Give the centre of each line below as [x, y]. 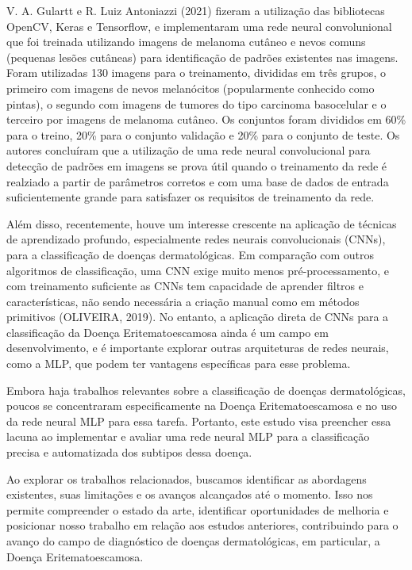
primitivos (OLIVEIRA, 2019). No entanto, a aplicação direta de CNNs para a [198, 317]
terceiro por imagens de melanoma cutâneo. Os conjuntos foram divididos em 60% [206, 119]
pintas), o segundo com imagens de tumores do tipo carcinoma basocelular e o [196, 103]
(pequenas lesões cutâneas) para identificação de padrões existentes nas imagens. [202, 57]
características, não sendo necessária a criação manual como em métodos [183, 301]
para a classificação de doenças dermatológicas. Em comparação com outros [191, 254]
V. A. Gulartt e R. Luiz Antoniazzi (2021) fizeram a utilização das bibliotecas [196, 10]
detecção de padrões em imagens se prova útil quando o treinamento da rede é [197, 165]
